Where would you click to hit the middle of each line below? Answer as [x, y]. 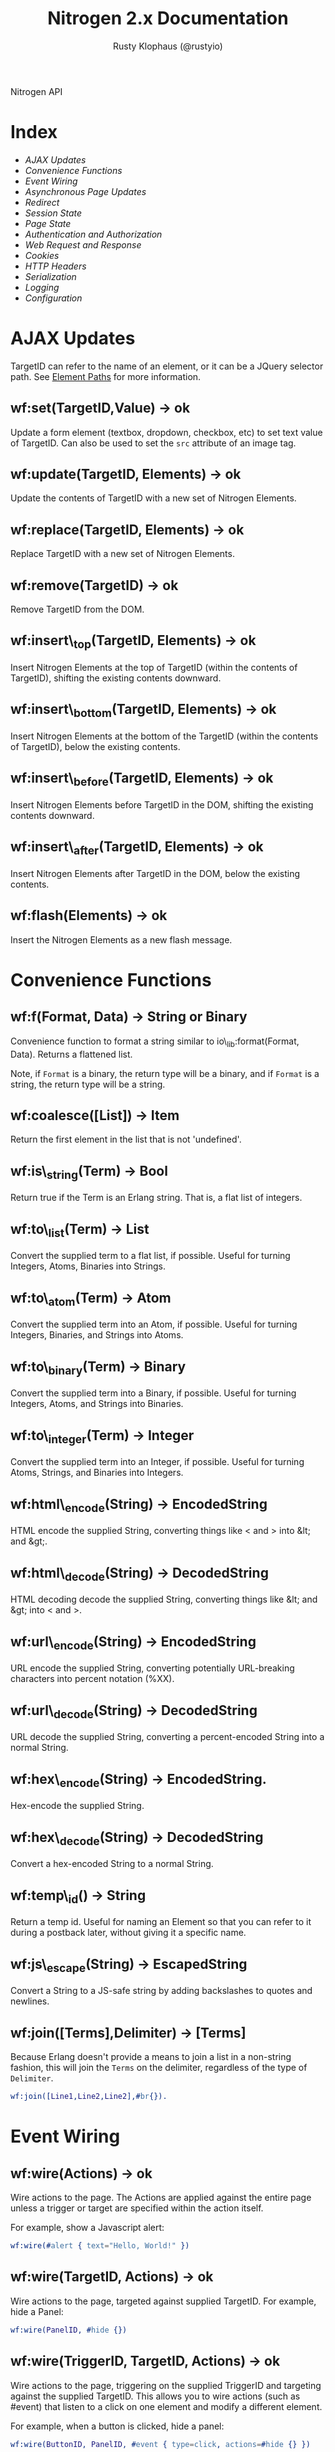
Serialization [50, 276]
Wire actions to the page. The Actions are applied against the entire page [161, 2198]
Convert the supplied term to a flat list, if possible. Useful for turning [150, 1256]
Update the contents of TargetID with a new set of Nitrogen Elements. [153, 498]
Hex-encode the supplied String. [77, 1806]
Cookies [42, 255]
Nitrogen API [36, 91]
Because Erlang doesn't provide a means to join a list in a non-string [151, 2057]
